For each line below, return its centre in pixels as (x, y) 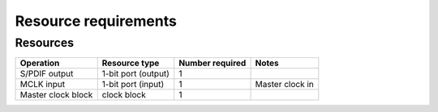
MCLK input (42, 85)
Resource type (131, 63)
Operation (40, 63)
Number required (213, 63)
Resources (45, 43)
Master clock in (284, 85)
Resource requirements (96, 21)
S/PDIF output (47, 74)
